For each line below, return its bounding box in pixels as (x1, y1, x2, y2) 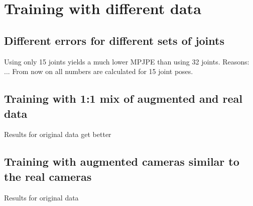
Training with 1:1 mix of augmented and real (4, 91, 242, 106)
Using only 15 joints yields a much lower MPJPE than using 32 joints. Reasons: (4, 56, 249, 66)
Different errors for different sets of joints (4, 32, 224, 48)
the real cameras (4, 168, 92, 184)
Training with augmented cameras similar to (4, 154, 239, 169)
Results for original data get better (4, 129, 111, 140)
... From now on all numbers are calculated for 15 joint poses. (4, 66, 193, 77)
